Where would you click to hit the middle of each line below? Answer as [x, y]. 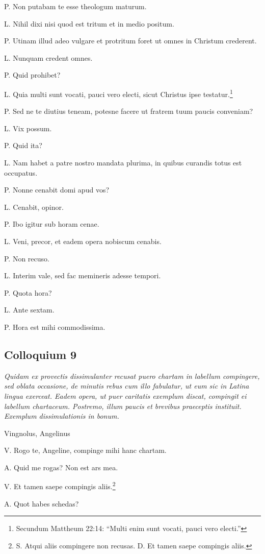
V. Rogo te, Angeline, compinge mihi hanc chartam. [85, 450]
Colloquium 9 [41, 354]
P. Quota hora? [28, 292]
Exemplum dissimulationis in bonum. [62, 416]
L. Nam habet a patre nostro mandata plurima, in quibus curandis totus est [123, 162]
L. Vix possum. [28, 128]
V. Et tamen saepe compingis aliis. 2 [60, 486]
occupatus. [21, 172]
